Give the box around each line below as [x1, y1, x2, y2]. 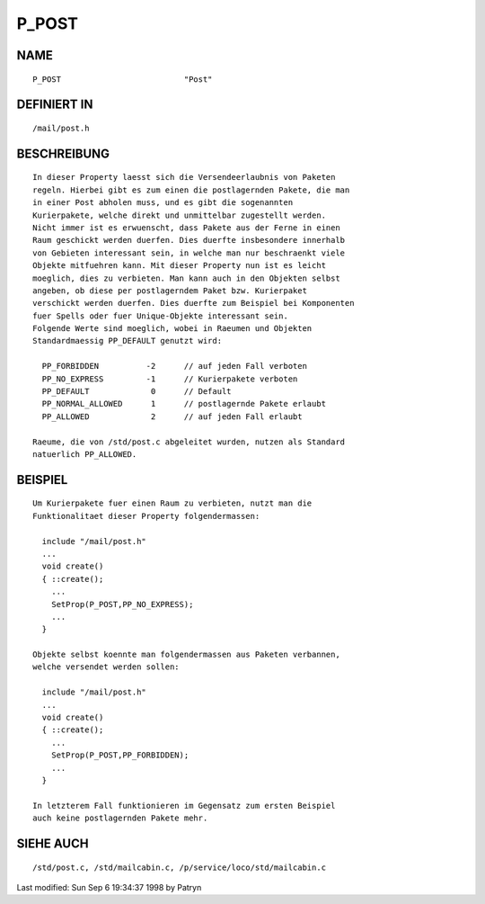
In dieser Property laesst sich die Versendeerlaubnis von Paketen [32, 172, 336, 183]
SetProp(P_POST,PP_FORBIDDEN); [50, 750, 190, 760]
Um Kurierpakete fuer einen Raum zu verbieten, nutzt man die [32, 498, 313, 508]
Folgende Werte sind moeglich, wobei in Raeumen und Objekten [32, 324, 313, 334]
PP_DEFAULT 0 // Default [41, 387, 233, 397]
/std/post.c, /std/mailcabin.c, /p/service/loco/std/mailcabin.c [32, 862, 327, 873]
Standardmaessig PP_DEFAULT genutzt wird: [32, 336, 223, 346]
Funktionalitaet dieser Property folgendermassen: [32, 511, 260, 521]
